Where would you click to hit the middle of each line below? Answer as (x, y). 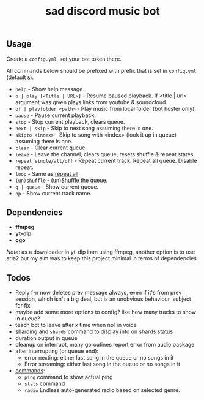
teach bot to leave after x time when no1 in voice (76, 325)
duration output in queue (46, 338)
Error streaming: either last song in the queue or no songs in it (102, 364)
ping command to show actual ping (68, 377)
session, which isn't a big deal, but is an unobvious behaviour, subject (103, 299)
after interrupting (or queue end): (57, 351)
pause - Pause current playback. (56, 115)
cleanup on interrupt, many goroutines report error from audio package (105, 345)
